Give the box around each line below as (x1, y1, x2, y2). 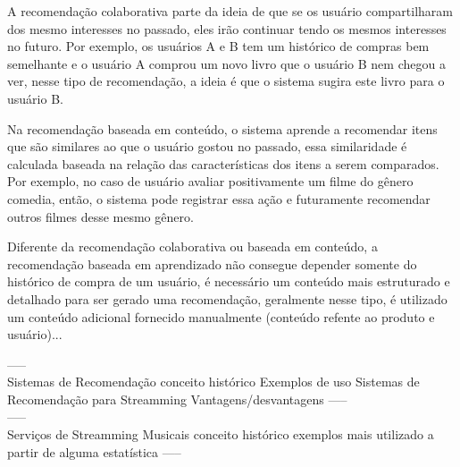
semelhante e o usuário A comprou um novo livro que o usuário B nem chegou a (7, 54, 446, 72)
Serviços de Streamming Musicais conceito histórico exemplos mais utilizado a (7, 425, 434, 444)
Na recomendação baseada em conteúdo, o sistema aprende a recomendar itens (7, 119, 438, 138)
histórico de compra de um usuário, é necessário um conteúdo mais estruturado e (7, 272, 450, 291)
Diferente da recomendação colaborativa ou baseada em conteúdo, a (7, 237, 378, 256)
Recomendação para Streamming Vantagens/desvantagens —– (7, 389, 347, 408)
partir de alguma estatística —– (7, 442, 181, 461)
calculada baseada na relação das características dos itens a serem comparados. (7, 154, 439, 173)
